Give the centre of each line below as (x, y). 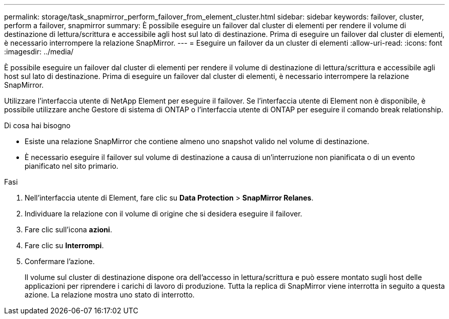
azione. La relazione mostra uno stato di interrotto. (110, 295)
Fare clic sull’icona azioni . (68, 230)
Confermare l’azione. (60, 261)
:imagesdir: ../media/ (39, 52)
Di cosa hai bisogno (37, 125)
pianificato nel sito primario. (72, 166)
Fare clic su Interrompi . (64, 245)
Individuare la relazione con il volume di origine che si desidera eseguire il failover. (164, 214)
